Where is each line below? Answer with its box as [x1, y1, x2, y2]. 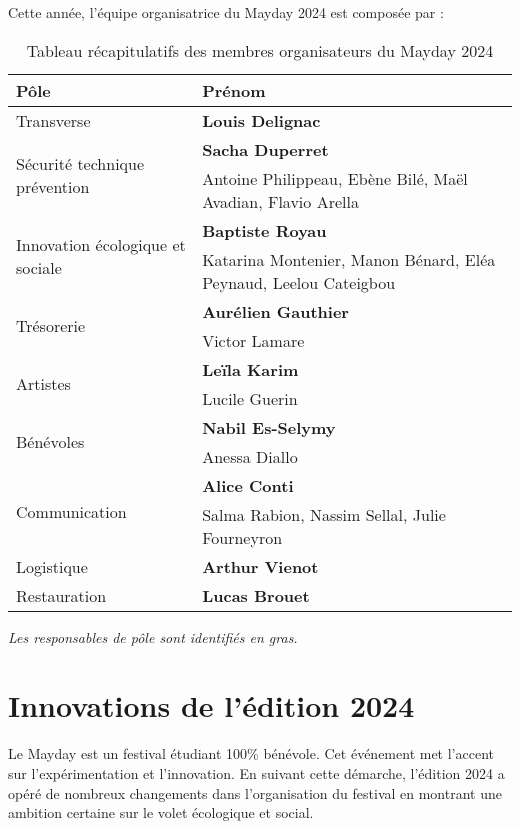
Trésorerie [16, 314, 86, 338]
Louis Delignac [202, 108, 321, 132]
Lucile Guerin [202, 386, 298, 410]
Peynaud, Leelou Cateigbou [202, 270, 396, 294]
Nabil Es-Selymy [202, 415, 336, 439]
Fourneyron [202, 525, 283, 549]
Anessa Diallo [202, 444, 298, 468]
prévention [16, 175, 90, 199]
